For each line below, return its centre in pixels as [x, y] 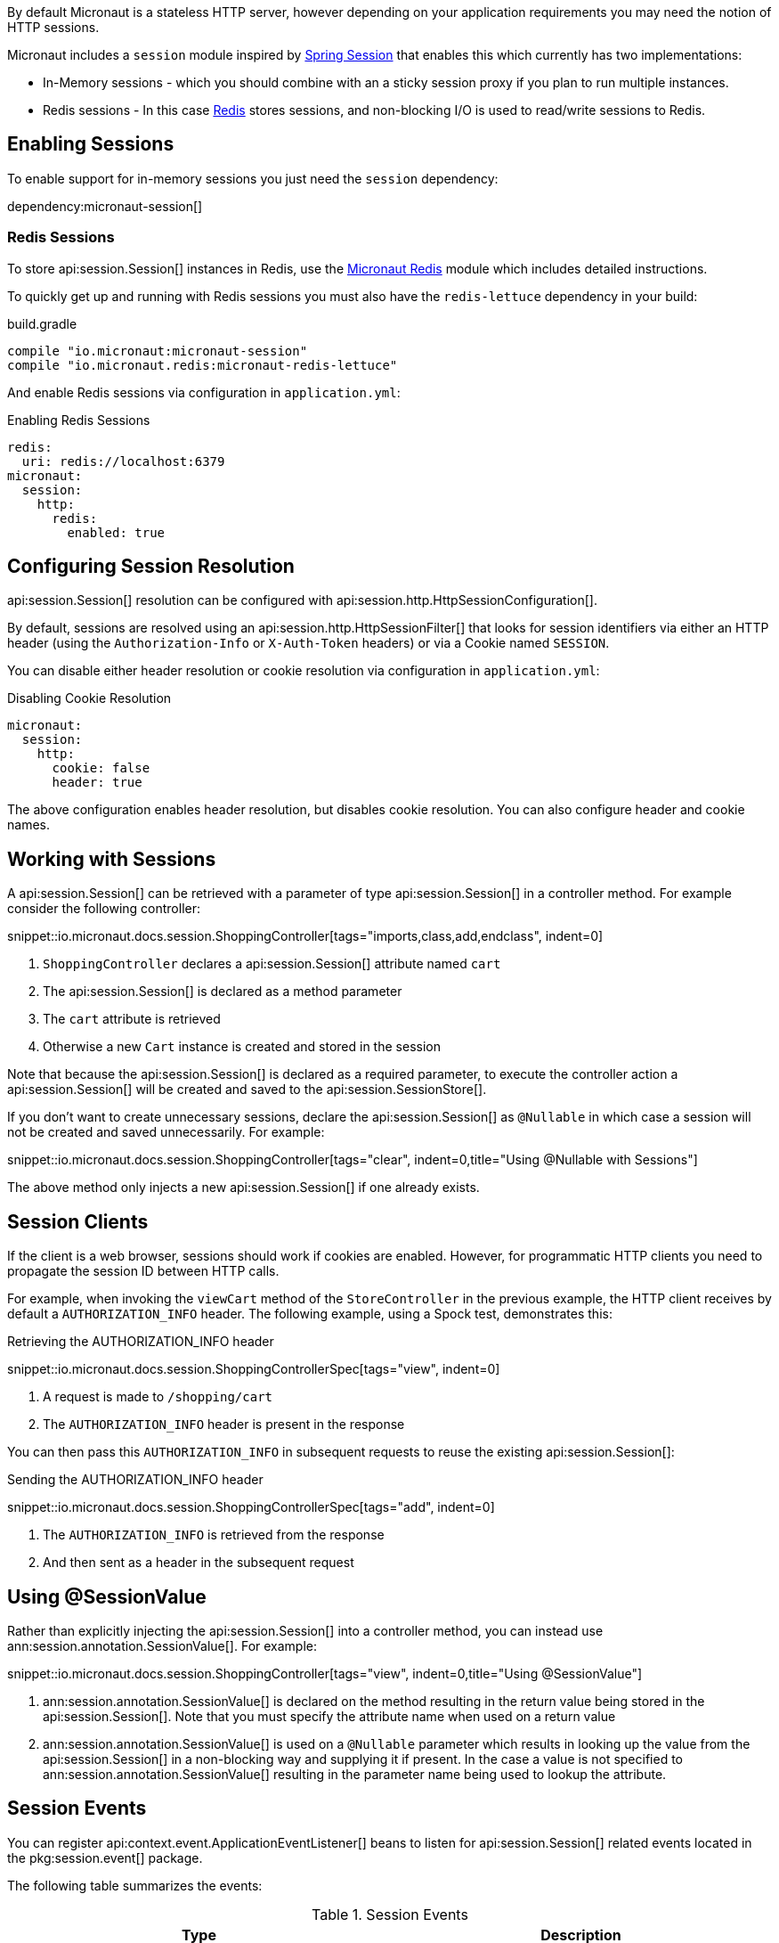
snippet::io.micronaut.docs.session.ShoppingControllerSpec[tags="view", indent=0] [254, 1369]
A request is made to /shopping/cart [158, 1397]
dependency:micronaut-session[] [105, 206]
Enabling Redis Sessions [79, 420]
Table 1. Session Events [390, 1914]
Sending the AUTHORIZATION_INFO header [135, 1480]
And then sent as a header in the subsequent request [199, 1563]
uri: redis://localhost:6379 [123, 461]
